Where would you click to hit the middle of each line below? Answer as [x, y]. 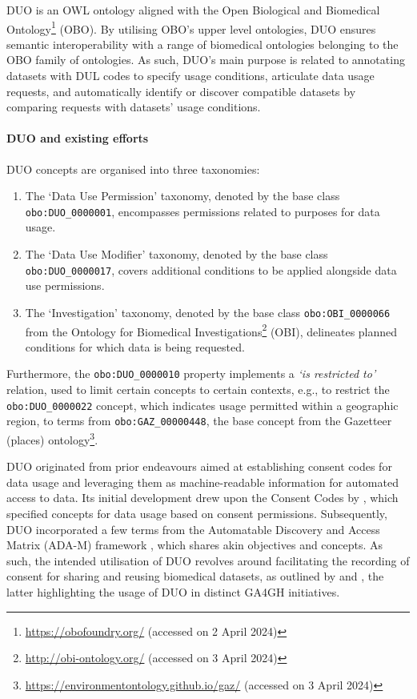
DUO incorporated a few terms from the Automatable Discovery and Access [193, 529]
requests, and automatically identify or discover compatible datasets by [181, 91]
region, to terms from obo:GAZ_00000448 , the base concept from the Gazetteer [199, 421]
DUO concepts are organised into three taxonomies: [133, 169]
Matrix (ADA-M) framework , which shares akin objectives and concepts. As [195, 545]
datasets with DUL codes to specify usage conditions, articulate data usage [190, 76]
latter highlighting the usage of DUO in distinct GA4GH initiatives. [173, 591]
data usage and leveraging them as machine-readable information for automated [202, 482]
